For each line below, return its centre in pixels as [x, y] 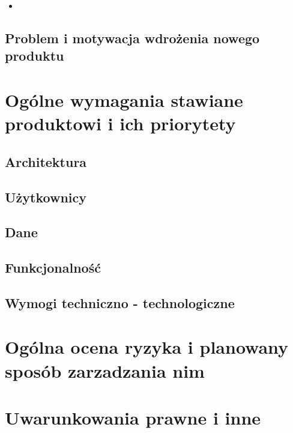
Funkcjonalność [53, 268]
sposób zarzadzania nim [105, 370]
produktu [35, 56]
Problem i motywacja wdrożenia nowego [132, 38]
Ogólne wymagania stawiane [124, 99]
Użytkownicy [46, 197]
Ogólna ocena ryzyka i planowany [147, 347]
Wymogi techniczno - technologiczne [120, 302]
